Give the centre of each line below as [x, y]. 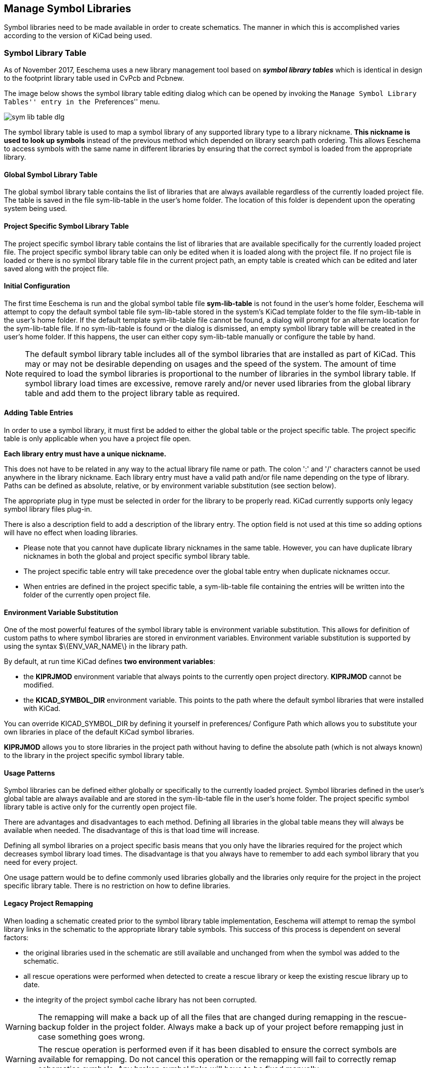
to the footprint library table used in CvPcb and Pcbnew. [94, 78]
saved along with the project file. [56, 268]
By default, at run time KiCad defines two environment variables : [110, 662]
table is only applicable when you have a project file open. [98, 439]
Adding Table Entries [39, 413]
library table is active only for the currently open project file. [101, 807]
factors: [16, 937]
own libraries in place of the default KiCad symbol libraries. [99, 732]
